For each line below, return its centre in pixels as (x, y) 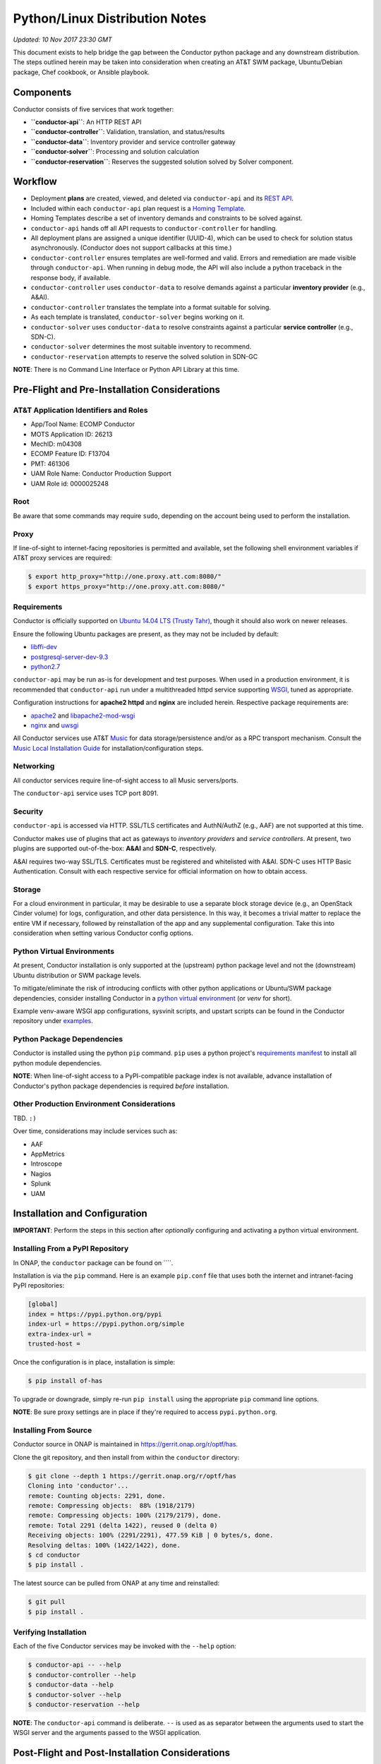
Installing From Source (53, 1430)
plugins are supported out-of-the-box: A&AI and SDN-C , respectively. (115, 848)
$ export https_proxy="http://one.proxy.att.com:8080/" (127, 586)
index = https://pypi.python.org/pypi (95, 1314)
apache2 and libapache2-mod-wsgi (83, 715)
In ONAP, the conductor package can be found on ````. (93, 1262)
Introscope (47, 1164)
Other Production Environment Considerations (94, 1104)
